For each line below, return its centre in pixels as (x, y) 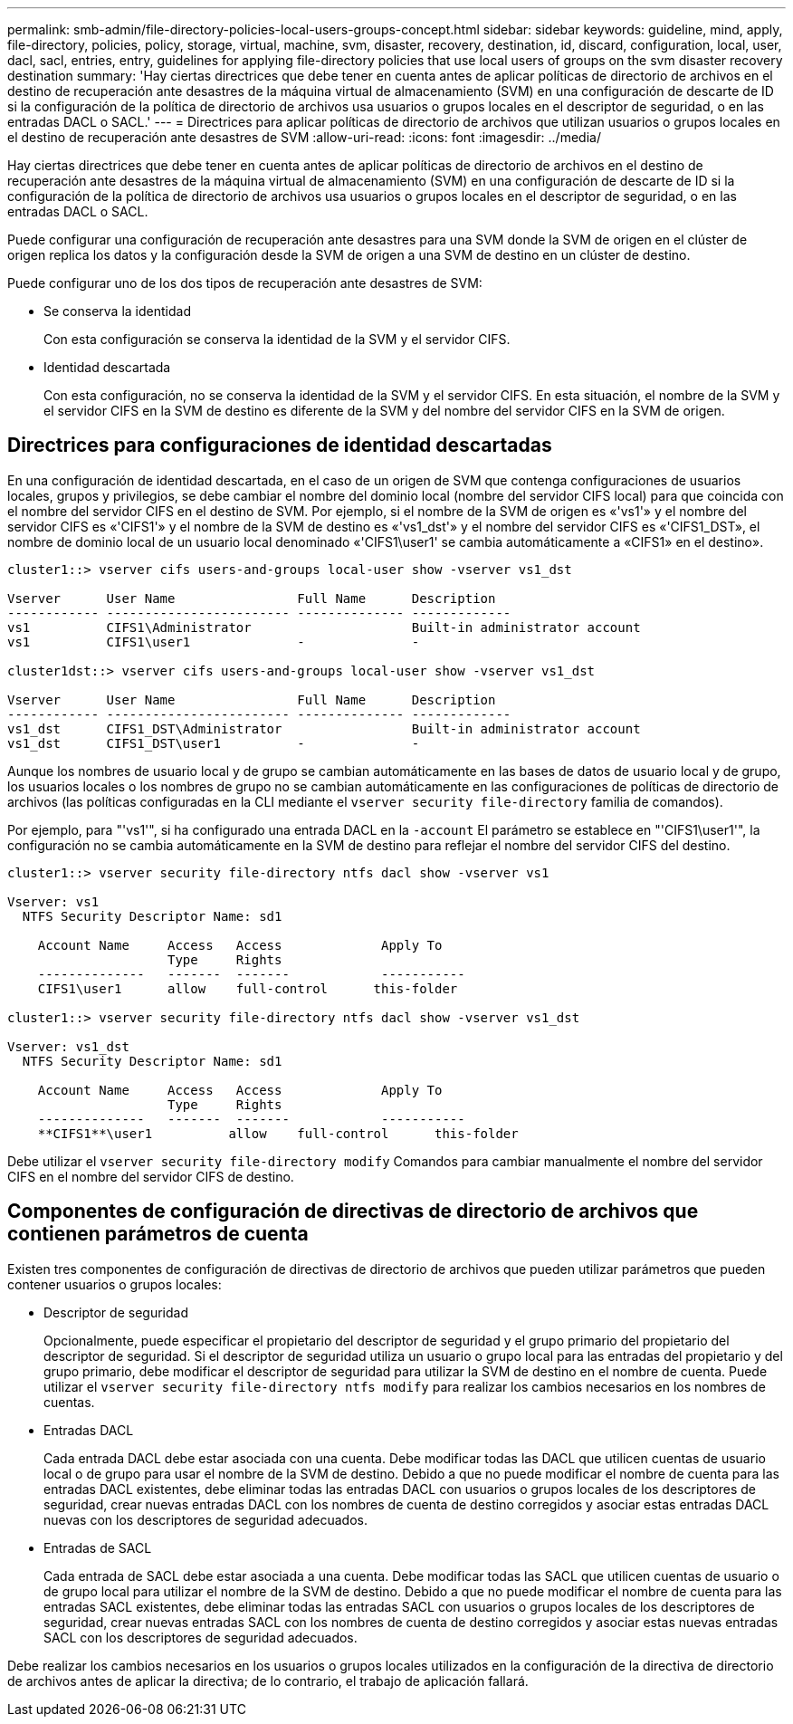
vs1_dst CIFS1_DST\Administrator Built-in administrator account (324, 728)
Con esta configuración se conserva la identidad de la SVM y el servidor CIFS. (277, 339)
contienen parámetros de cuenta (158, 1234)
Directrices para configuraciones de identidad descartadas (280, 445)
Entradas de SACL (98, 1547)
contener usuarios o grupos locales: (115, 1284)
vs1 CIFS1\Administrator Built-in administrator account (324, 627)
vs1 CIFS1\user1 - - (214, 642)
